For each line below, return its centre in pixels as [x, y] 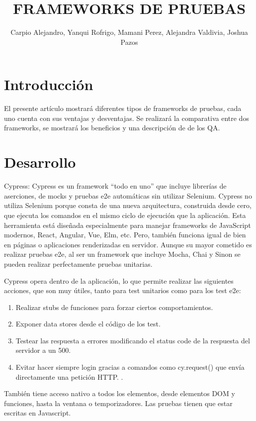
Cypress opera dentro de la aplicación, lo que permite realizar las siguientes [119, 280]
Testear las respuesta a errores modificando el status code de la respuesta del [133, 340]
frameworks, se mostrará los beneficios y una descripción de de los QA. [112, 128]
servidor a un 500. [43, 350]
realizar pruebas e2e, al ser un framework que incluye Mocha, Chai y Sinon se [122, 254]
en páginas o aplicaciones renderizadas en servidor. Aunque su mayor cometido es [128, 244]
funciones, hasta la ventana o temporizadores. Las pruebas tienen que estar [118, 403]
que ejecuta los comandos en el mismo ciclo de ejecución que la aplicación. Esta [125, 215]
